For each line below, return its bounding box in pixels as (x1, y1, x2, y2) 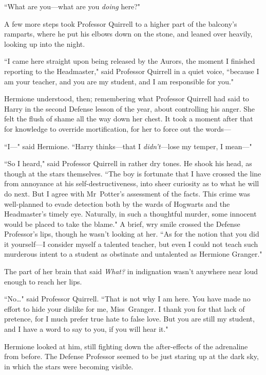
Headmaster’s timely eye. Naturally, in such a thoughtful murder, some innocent (4, 208, 257, 219)
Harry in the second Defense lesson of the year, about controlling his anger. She (4, 103, 255, 114)
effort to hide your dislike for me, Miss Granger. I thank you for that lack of (4, 303, 245, 314)
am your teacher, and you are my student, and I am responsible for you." (4, 76, 234, 86)
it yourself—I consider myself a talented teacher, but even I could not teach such (4, 238, 258, 249)
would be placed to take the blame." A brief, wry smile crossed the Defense (4, 218, 240, 229)
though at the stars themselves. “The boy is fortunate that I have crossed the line (4, 168, 261, 178)
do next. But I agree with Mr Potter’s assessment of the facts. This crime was (4, 188, 251, 199)
